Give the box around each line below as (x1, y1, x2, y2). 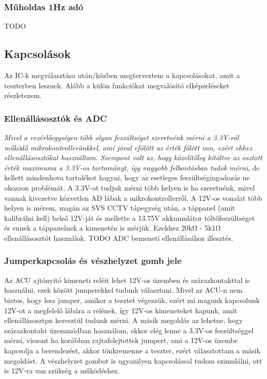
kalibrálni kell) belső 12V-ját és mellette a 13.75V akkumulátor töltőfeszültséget (4, 212, 255, 223)
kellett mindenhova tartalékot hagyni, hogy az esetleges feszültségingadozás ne (4, 172, 250, 183)
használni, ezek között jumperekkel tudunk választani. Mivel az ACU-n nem (4, 285, 243, 295)
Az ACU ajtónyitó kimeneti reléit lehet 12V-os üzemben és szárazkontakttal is (4, 274, 250, 285)
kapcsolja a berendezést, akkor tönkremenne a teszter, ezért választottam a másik (4, 345, 260, 355)
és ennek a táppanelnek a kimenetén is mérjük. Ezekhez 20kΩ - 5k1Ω (4, 222, 221, 233)
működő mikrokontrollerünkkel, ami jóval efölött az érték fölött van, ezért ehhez (4, 142, 252, 153)
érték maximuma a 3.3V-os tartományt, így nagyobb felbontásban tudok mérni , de (4, 162, 260, 173)
